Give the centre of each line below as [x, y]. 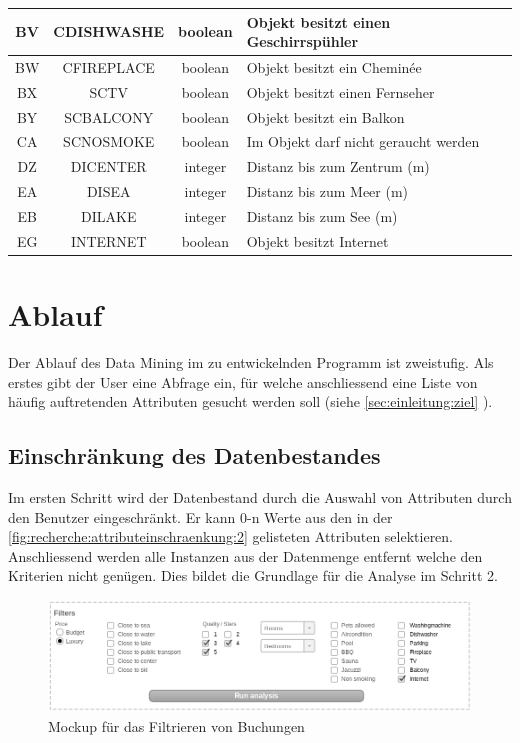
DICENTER [108, 166]
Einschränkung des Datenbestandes [194, 455]
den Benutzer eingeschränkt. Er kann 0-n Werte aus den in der [200, 516]
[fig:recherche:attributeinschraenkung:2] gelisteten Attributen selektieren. [231, 536]
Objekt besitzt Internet [317, 240]
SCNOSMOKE [109, 141]
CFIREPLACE [108, 66]
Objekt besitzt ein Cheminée [334, 66]
